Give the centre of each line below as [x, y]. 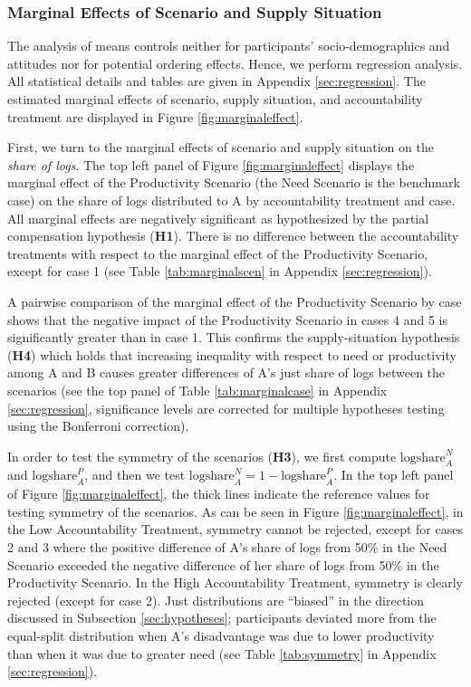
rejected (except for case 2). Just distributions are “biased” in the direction [216, 600]
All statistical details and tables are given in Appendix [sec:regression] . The [216, 81]
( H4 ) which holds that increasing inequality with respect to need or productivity [232, 354]
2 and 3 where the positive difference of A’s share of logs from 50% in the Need [227, 547]
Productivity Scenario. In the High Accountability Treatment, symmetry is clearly [235, 582]
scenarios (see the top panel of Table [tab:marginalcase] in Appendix [197, 390]
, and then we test [135, 475]
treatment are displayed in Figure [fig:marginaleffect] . [155, 116]
